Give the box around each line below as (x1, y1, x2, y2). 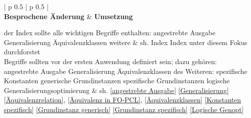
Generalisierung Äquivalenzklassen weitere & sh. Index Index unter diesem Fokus (4, 37, 248, 47)
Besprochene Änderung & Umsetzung (4, 11, 133, 21)
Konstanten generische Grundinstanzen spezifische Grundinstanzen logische (4, 75, 230, 86)
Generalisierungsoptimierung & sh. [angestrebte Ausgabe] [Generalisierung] (4, 85, 229, 95)
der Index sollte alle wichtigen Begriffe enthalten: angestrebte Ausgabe (4, 27, 216, 38)
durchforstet (4, 47, 41, 57)
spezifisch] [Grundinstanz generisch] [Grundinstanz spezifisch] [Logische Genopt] (4, 104, 244, 114)
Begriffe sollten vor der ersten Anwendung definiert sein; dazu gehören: (4, 56, 217, 66)
